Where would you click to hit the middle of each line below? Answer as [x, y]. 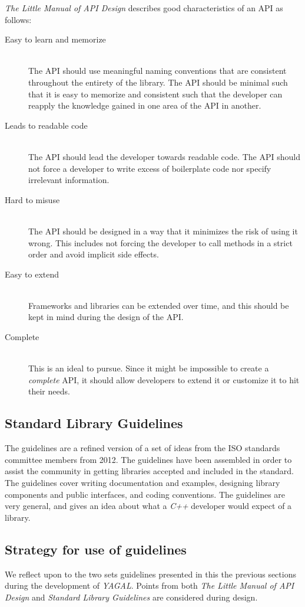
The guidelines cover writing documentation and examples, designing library [142, 483]
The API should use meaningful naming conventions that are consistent [158, 71]
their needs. [49, 391]
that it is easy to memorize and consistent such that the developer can [155, 94]
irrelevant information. [69, 180]
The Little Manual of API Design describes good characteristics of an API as [144, 8]
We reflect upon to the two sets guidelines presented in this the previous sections [150, 574]
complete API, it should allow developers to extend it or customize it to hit [164, 379]
